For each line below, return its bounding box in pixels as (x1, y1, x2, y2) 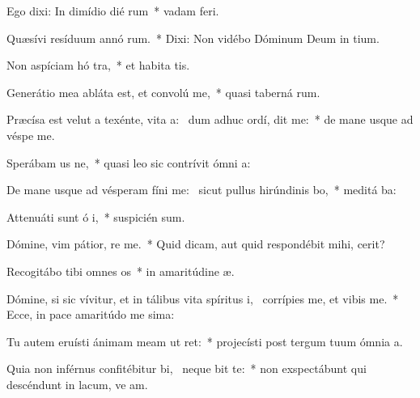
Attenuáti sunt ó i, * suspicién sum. (6, 208, 185, 225)
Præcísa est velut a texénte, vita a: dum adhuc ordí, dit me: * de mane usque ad (6, 111, 414, 128)
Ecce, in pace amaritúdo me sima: (6, 306, 175, 323)
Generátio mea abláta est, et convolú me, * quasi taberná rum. (6, 83, 320, 100)
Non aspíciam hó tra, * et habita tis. (6, 57, 190, 74)
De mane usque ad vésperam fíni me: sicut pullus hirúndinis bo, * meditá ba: (6, 181, 397, 198)
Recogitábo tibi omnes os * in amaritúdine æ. (6, 262, 235, 279)
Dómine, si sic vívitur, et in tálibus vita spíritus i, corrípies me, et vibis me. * (6, 290, 399, 307)
